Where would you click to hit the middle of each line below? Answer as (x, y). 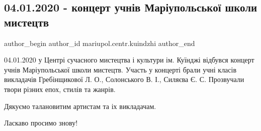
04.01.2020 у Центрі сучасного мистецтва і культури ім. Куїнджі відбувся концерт (129, 60)
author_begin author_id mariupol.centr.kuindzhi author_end (100, 43)
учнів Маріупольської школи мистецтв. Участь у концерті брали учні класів (120, 69)
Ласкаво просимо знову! (41, 123)
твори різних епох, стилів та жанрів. (60, 89)
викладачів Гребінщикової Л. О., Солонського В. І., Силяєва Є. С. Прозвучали (124, 79)
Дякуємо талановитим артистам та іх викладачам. (80, 106)
